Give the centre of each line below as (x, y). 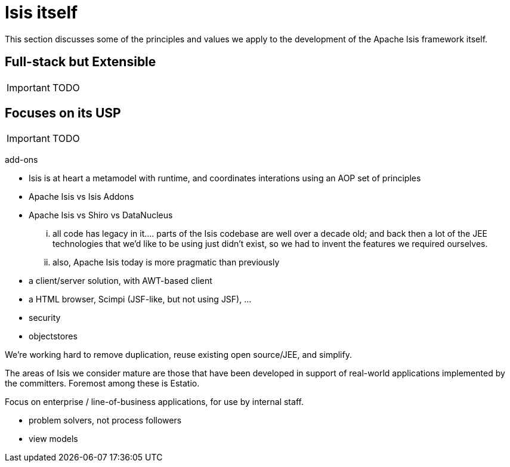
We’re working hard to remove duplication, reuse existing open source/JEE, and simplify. (178, 355)
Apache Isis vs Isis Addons (81, 197)
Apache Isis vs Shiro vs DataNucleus (101, 215)
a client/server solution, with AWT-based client (120, 281)
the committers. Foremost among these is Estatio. (102, 384)
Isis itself (41, 13)
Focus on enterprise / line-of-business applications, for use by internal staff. (154, 402)
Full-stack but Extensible (81, 62)
